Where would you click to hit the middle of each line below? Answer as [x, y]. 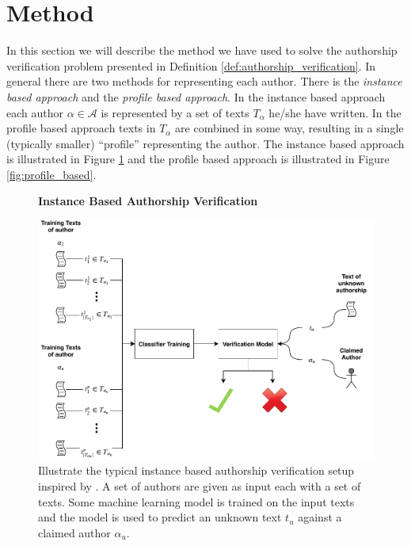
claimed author [74, 532]
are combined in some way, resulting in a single [289, 128]
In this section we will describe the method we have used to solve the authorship [202, 50]
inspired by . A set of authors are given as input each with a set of [200, 485]
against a [320, 517]
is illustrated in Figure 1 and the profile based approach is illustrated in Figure [198, 159]
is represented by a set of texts [175, 112]
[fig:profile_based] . [51, 174]
